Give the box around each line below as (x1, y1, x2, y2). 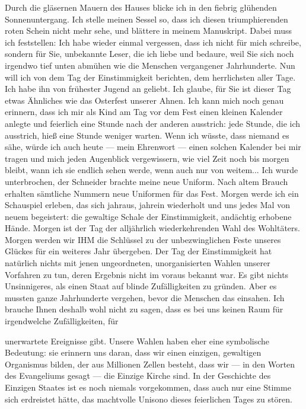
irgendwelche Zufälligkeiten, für (5, 315, 119, 327)
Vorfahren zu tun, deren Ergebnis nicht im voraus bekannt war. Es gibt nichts (5, 268, 289, 280)
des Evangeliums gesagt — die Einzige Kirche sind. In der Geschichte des (5, 369, 271, 382)
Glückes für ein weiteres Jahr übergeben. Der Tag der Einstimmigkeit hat (5, 245, 272, 257)
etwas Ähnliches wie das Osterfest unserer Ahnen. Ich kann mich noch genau (5, 94, 284, 106)
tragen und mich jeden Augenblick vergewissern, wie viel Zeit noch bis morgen (5, 152, 289, 164)
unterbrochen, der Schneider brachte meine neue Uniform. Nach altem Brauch (5, 175, 288, 187)
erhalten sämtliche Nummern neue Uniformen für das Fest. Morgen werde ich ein (5, 187, 299, 199)
